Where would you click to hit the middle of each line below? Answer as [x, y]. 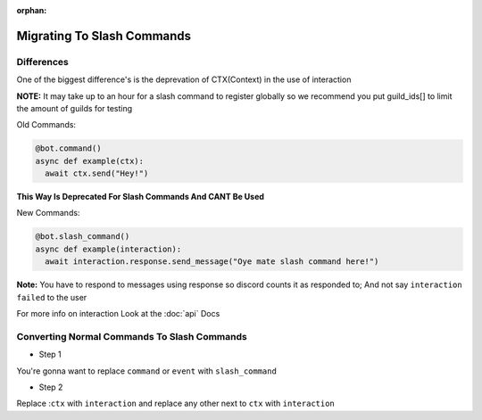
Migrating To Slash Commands [104, 36]
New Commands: [48, 213]
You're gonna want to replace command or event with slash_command [146, 371]
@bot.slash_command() [83, 237]
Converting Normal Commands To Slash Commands [132, 336]
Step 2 [51, 387]
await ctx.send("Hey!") [97, 173]
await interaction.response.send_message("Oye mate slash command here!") [212, 262]
